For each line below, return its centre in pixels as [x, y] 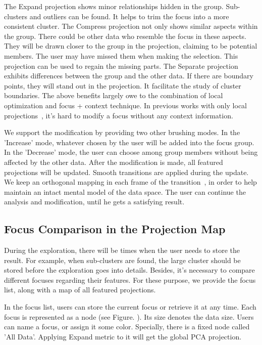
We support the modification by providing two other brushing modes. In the [122, 132]
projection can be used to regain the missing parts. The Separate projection [121, 66]
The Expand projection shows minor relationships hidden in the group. [114, 6]
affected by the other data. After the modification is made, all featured [114, 162]
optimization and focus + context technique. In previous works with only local [125, 105]
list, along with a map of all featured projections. [80, 290]
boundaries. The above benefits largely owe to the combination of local [114, 95]
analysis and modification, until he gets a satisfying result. [94, 202]
